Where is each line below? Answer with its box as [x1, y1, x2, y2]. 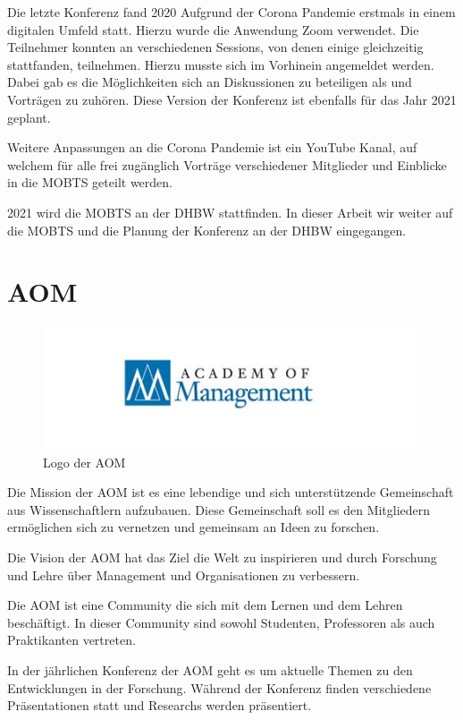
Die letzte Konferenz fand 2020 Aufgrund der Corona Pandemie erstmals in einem [7, 3, 456, 21]
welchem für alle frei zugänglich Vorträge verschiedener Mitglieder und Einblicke [7, 155, 447, 174]
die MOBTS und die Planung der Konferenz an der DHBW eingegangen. [7, 220, 407, 239]
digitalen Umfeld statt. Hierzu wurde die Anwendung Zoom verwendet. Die [7, 20, 419, 39]
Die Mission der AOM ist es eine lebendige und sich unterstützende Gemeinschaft [7, 483, 454, 501]
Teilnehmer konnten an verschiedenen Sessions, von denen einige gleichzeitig [7, 38, 424, 56]
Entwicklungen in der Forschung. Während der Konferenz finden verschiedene [7, 678, 432, 697]
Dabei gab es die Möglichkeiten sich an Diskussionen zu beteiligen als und [7, 73, 412, 91]
